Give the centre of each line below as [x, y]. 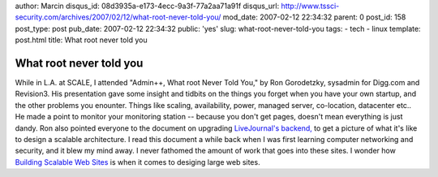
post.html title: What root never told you [81, 40]
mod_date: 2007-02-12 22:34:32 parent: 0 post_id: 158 [314, 17]
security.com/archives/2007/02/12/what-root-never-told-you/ [118, 17]
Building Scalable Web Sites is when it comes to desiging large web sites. [137, 162]
